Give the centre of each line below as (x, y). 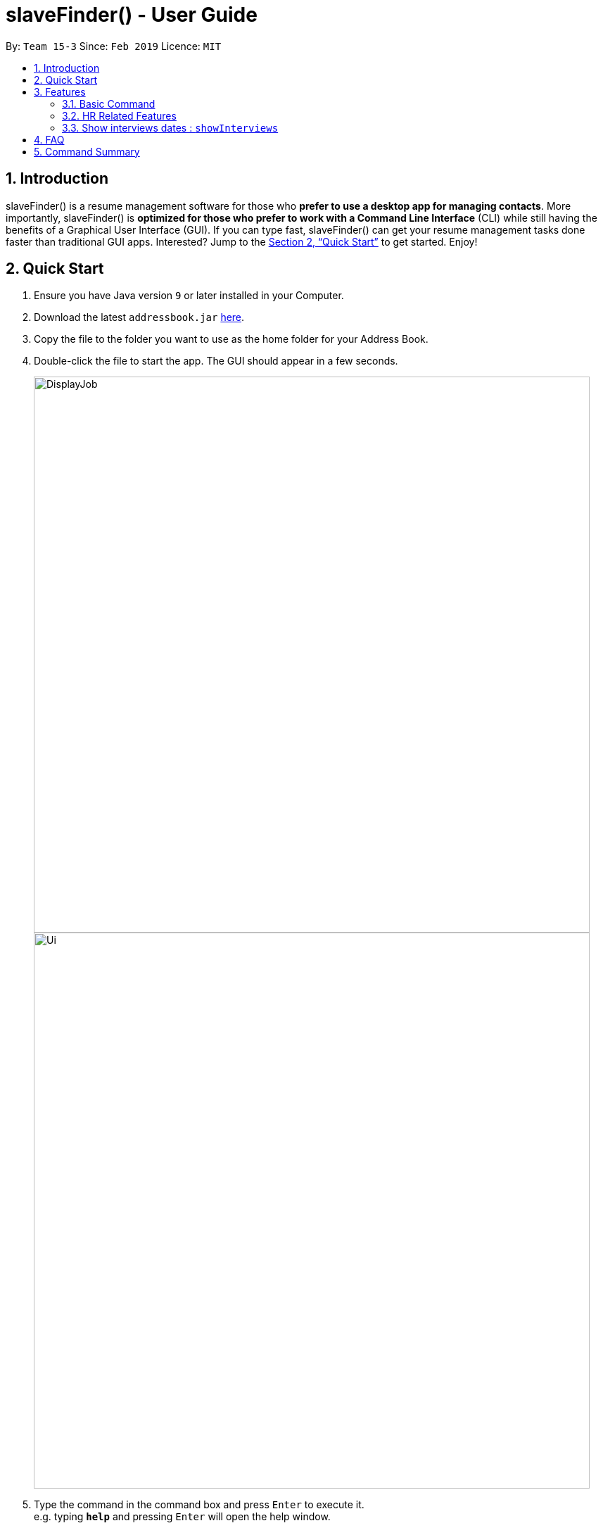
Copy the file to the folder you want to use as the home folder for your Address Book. (231, 339)
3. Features (60, 91)
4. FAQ (49, 139)
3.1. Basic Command (109, 103)
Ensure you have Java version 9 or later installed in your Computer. (189, 296)
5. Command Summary (87, 151)
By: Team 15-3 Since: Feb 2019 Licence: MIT (114, 46)
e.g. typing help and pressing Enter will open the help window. (182, 1517)
